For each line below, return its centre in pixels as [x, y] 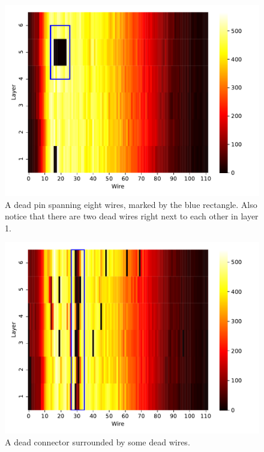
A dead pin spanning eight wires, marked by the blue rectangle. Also [131, 204]
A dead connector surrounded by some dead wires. [97, 441]
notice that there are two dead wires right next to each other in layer [132, 216]
